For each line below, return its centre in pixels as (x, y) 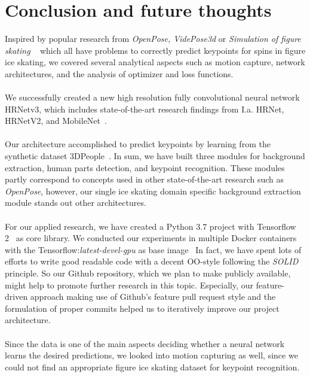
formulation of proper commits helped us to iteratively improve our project (142, 308)
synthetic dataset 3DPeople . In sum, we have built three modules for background (155, 156)
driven (16, 297)
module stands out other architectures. (76, 203)
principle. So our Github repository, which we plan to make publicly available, (148, 273)
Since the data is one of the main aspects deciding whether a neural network (145, 343)
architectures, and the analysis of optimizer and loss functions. (119, 73)
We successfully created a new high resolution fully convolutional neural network (152, 97)
